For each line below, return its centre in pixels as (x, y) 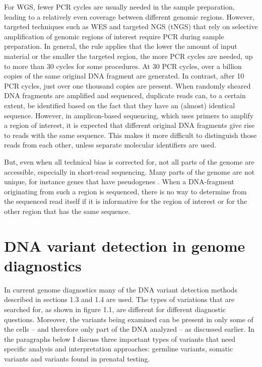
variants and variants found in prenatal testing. (77, 358)
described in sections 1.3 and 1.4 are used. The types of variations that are (119, 299)
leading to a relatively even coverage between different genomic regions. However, (129, 16)
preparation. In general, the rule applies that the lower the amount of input (121, 46)
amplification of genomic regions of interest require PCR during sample (114, 36)
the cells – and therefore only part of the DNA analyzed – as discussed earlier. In (129, 329)
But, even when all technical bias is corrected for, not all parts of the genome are (129, 161)
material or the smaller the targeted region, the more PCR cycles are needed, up (128, 56)
